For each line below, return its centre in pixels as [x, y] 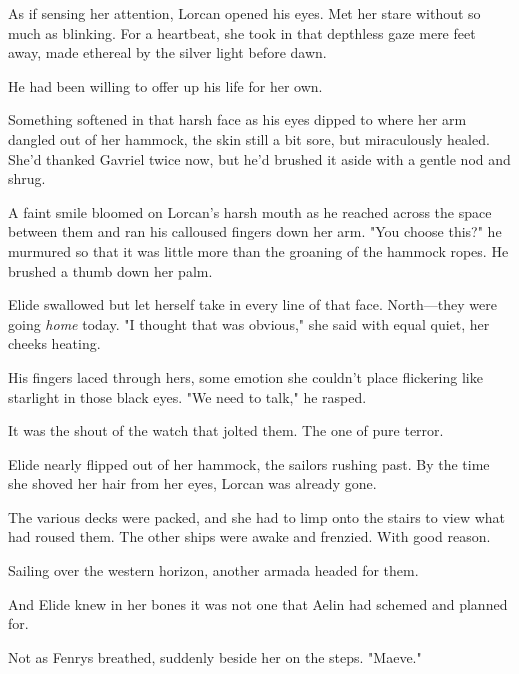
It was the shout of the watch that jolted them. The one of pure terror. [226, 430]
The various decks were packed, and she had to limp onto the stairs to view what [257, 516]
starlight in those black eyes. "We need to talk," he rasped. [187, 396]
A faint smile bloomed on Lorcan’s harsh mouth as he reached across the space [250, 211]
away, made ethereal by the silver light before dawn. [167, 52]
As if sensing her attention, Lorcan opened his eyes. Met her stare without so [244, 13]
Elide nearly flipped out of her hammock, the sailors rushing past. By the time [249, 463]
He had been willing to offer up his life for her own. [165, 85]
